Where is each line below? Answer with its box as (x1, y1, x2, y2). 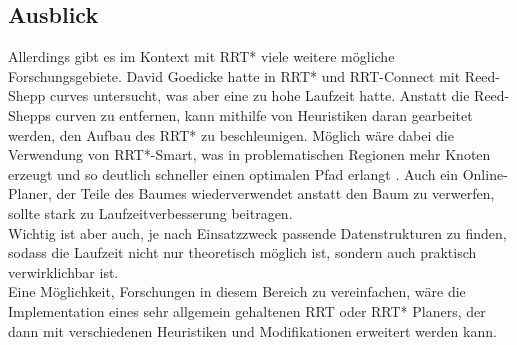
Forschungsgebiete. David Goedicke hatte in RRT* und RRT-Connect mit (8, 65, 461, 86)
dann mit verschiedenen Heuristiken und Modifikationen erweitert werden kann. (8, 320, 497, 341)
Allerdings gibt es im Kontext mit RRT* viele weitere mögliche (8, 46, 395, 67)
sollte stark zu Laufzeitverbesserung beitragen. (8, 202, 293, 223)
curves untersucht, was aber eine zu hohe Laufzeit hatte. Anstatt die (50, 85, 470, 106)
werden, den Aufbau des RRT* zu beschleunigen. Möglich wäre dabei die (8, 124, 454, 145)
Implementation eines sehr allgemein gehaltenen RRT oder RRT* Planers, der (8, 300, 486, 321)
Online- (462, 163, 508, 184)
